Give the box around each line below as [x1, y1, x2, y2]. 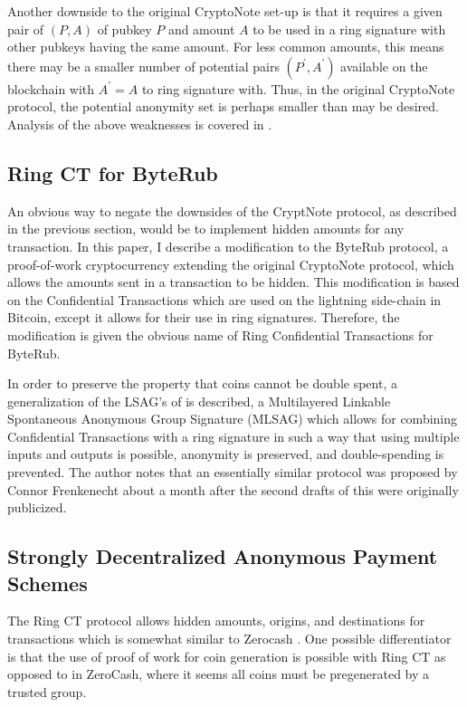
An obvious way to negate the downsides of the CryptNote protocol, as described [7, 201, 457, 220]
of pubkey [97, 19, 152, 38]
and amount [167, 19, 235, 38]
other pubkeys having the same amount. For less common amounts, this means [7, 37, 444, 56]
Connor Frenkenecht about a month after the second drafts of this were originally [7, 480, 459, 499]
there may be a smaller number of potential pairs [7, 56, 280, 75]
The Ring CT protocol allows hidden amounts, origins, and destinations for [7, 611, 425, 630]
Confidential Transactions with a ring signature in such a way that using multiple [7, 426, 460, 445]
